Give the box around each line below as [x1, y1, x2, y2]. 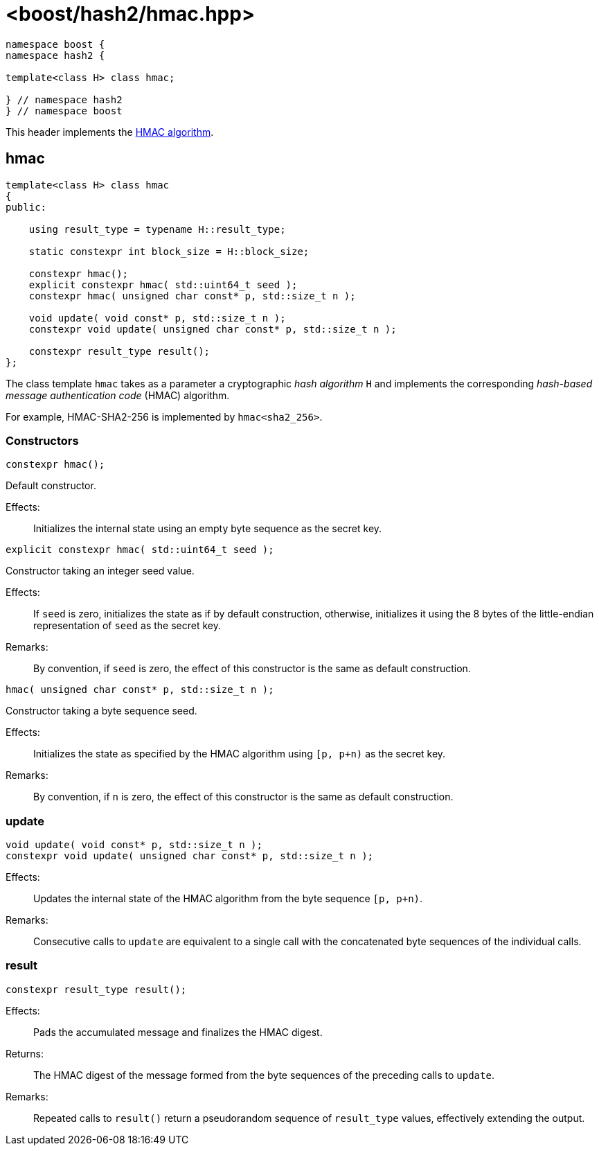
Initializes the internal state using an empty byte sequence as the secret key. [33, 522, 382, 535]
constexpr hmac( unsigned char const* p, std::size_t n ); [28, 290, 356, 301]
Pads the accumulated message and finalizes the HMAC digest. [33, 1026, 323, 1038]
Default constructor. [6, 480, 96, 492]
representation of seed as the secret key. [33, 620, 222, 632]
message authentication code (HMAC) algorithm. [6, 389, 230, 401]
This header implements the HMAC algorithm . [6, 125, 214, 138]
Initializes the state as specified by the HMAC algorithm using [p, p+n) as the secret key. [33, 748, 446, 760]
